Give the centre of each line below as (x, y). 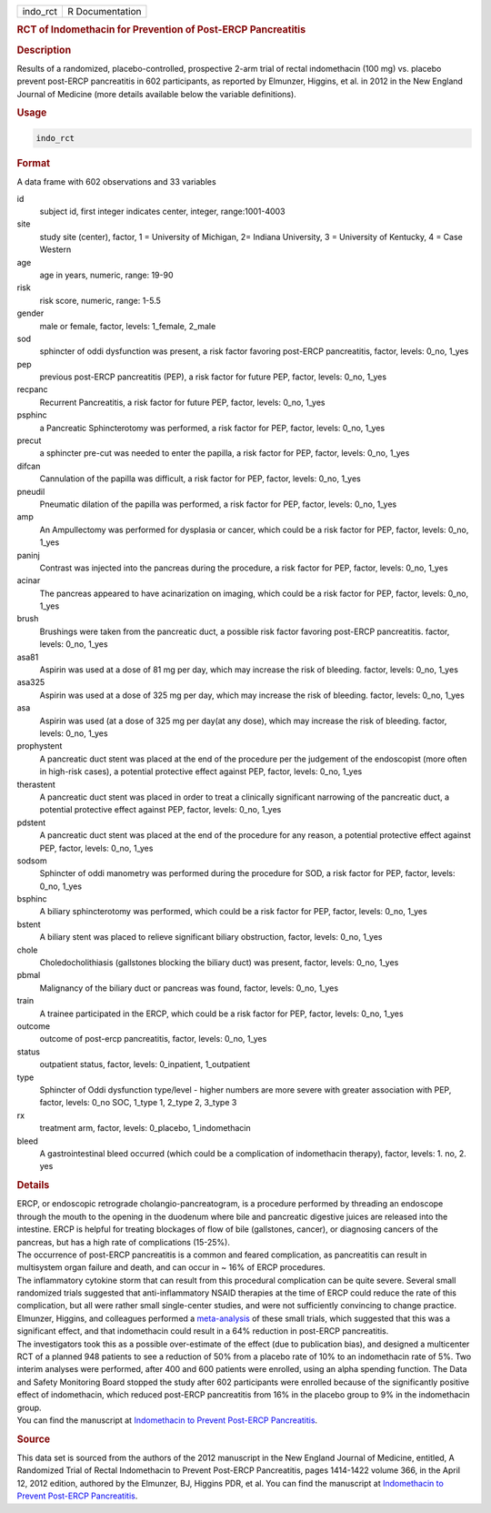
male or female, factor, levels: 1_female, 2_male (128, 326)
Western (55, 249)
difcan (29, 466)
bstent (29, 924)
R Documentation (104, 11)
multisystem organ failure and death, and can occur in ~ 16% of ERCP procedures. (171, 1267)
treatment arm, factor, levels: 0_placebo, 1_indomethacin (145, 1128)
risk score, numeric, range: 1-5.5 (100, 300)
